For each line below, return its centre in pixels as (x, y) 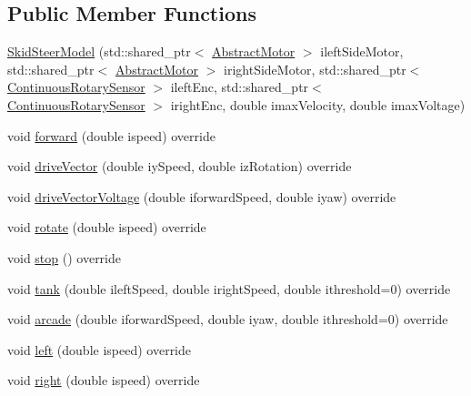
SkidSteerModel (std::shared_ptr (99, 51)
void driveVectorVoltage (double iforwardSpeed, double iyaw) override (202, 196)
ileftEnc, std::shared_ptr (240, 87)
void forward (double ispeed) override (111, 135)
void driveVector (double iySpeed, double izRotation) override (180, 166)
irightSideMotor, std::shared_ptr (315, 69)
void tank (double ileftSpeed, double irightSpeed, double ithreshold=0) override (229, 288)
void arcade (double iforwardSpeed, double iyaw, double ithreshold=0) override (228, 319)
